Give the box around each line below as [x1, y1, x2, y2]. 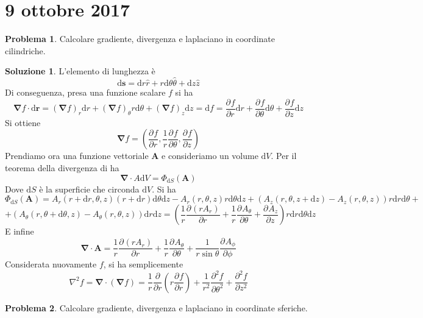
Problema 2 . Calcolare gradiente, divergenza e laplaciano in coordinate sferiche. [5, 301, 308, 314]
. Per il [271, 149, 297, 162]
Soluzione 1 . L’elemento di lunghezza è [5, 65, 155, 77]
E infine [5, 225, 34, 238]
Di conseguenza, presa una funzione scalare [5, 86, 166, 99]
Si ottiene [5, 116, 41, 129]
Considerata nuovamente [5, 258, 97, 270]
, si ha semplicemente [103, 258, 183, 270]
